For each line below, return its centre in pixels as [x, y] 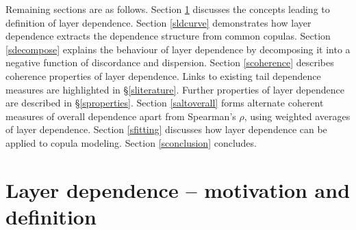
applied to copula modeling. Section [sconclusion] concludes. [131, 142]
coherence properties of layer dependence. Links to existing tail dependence [163, 75]
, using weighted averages [297, 116]
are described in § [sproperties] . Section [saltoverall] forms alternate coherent [165, 103]
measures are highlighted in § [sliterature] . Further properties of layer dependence [175, 89]
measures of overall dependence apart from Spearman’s [121, 116]
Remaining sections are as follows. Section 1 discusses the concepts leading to [168, 9]
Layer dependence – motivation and [178, 189]
